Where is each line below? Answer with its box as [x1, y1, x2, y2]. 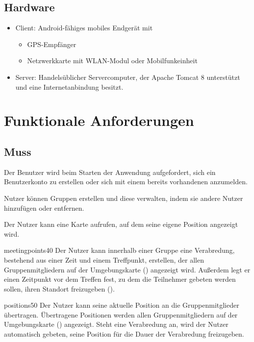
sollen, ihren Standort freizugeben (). [4, 283, 115, 293]
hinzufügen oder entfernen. [4, 202, 84, 213]
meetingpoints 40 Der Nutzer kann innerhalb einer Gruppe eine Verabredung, [4, 245, 235, 255]
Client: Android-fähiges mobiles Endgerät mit [15, 23, 153, 33]
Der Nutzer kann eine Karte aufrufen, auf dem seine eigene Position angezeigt [4, 219, 238, 229]
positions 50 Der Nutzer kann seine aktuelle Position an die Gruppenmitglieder [4, 300, 239, 310]
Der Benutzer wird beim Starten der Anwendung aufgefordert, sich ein [4, 167, 216, 177]
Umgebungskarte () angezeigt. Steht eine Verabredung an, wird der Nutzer [4, 319, 229, 329]
